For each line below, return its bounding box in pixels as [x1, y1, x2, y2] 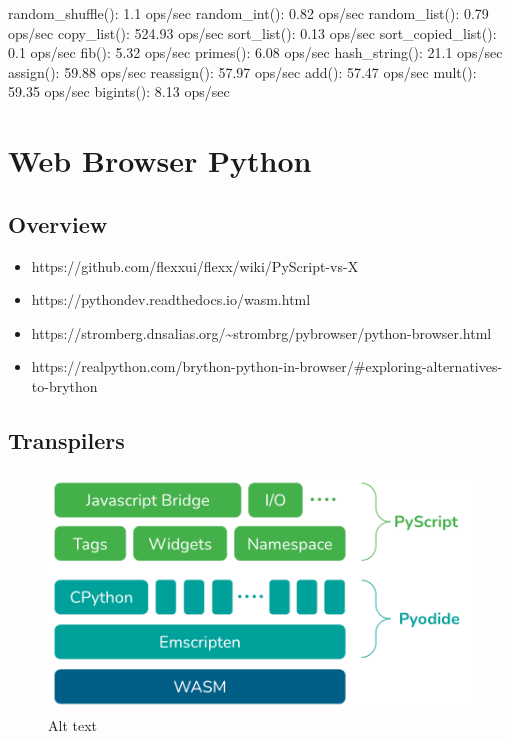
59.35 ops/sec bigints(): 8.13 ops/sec [8, 81, 230, 102]
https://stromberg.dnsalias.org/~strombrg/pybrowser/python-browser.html [31, 322, 492, 343]
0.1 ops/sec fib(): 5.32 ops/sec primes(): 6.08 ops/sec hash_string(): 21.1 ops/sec [8, 42, 503, 63]
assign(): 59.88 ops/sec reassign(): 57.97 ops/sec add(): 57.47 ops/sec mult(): [8, 61, 477, 82]
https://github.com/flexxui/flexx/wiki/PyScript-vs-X [31, 255, 359, 276]
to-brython [31, 375, 98, 396]
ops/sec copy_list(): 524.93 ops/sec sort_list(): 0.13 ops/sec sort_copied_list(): [8, 22, 497, 43]
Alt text [48, 714, 97, 735]
